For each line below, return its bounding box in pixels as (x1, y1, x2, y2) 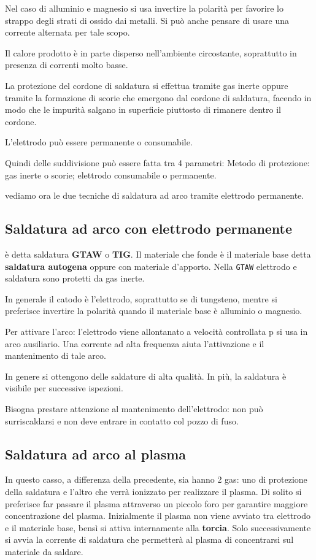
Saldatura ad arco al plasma (5, 444, 187, 463)
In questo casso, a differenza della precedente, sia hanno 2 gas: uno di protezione (5, 473, 307, 486)
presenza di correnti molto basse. (5, 58, 128, 71)
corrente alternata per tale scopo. (5, 26, 130, 39)
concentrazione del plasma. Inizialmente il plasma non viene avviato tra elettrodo (5, 509, 311, 522)
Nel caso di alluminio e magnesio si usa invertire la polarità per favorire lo (5, 2, 283, 14)
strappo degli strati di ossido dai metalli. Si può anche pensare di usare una (5, 13, 290, 26)
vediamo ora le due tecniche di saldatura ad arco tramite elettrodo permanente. (5, 189, 304, 202)
